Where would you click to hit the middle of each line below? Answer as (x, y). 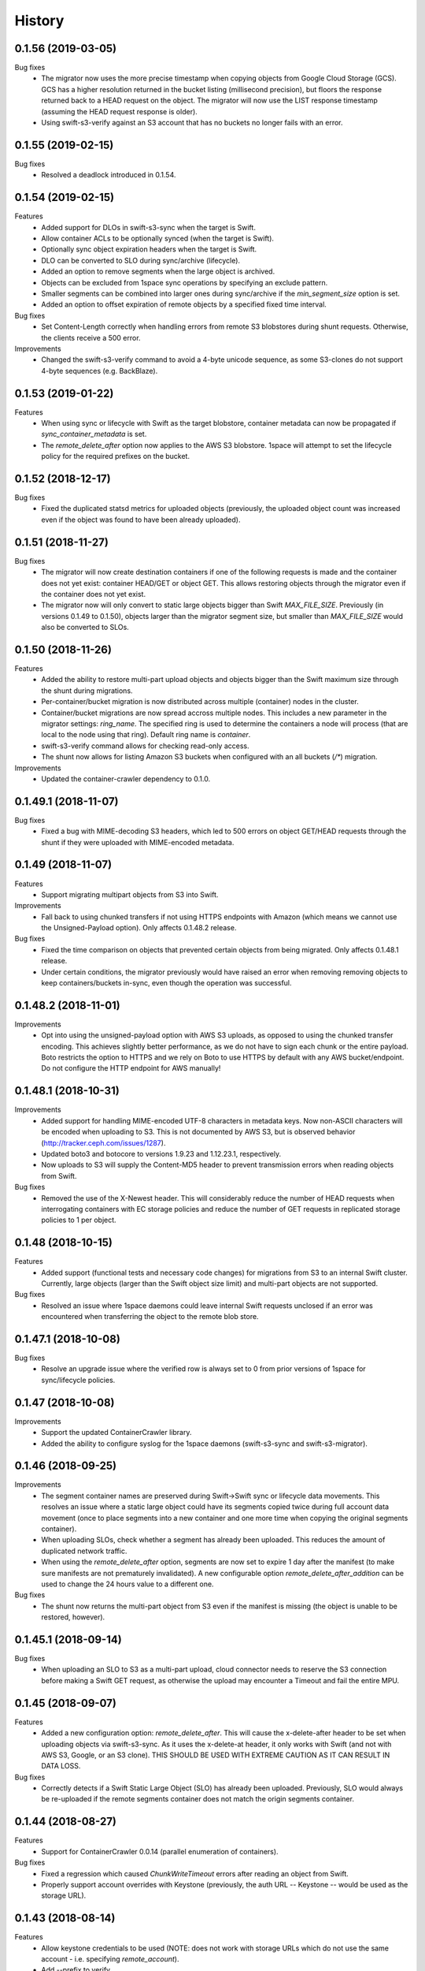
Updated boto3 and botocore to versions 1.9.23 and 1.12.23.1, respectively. (161, 1153)
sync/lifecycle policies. (78, 1380)
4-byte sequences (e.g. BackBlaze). (100, 371)
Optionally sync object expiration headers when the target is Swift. (149, 249)
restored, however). (73, 1617)
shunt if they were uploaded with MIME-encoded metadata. (138, 842)
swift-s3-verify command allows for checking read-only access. (145, 746)
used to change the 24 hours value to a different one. (128, 1584)
